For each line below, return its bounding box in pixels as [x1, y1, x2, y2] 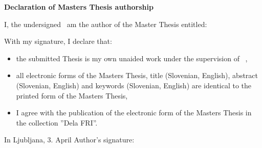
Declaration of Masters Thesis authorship [4, 2, 154, 12]
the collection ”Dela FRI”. [16, 117, 98, 128]
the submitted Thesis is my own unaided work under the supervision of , [16, 53, 248, 63]
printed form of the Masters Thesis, [16, 90, 128, 101]
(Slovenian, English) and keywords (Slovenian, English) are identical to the [16, 80, 252, 90]
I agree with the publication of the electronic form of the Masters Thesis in [16, 107, 252, 118]
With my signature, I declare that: [4, 36, 112, 46]
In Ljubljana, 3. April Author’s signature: [4, 134, 135, 145]
